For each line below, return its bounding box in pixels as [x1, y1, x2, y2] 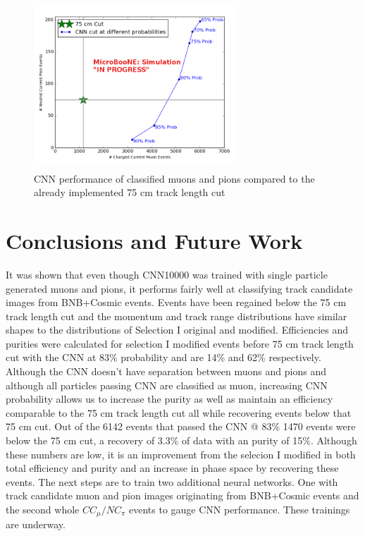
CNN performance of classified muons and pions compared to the [34, 171, 315, 185]
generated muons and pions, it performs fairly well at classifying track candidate [6, 281, 353, 296]
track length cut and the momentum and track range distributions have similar [6, 308, 347, 323]
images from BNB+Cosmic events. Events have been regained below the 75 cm [6, 295, 347, 310]
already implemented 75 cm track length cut [34, 185, 225, 200]
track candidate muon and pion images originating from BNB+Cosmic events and [6, 488, 359, 503]
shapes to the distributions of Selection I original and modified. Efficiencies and [6, 322, 349, 337]
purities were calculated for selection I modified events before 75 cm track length [6, 336, 354, 351]
